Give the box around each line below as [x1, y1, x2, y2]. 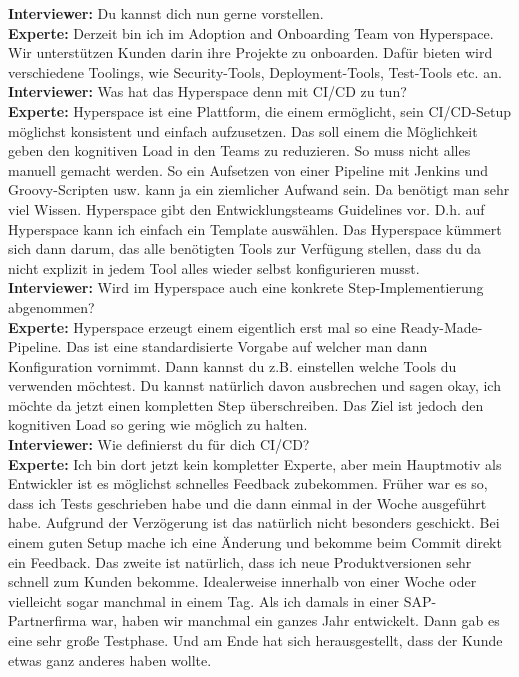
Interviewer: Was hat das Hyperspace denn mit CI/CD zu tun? [8, 81, 407, 102]
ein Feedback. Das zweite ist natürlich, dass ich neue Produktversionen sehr [8, 551, 472, 572]
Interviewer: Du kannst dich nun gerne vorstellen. [8, 3, 324, 23]
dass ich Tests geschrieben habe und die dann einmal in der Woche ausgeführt [8, 492, 487, 513]
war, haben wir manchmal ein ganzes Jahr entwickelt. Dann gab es [91, 610, 500, 631]
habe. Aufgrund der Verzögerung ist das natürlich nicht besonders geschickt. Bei [8, 512, 500, 533]
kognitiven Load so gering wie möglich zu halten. [8, 414, 308, 435]
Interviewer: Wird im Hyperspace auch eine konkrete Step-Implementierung [8, 277, 484, 298]
